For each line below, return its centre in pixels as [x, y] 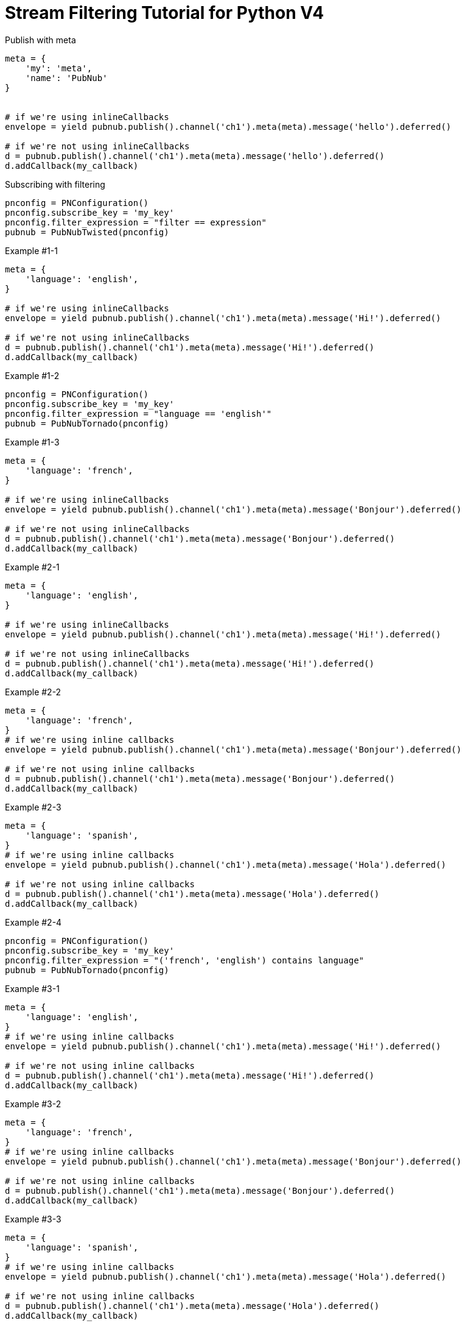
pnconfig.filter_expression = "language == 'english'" [138, 413]
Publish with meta [40, 40]
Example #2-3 [33, 807]
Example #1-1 [31, 250]
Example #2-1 [32, 567]
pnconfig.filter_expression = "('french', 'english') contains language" [185, 960]
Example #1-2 [32, 375]
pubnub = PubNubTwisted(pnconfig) [87, 232]
